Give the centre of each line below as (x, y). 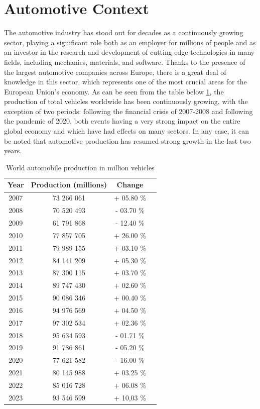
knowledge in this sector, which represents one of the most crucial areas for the (125, 82)
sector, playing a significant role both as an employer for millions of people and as (130, 42)
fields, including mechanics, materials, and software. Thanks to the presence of (125, 62)
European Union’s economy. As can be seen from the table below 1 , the (114, 91)
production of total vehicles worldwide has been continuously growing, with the (126, 101)
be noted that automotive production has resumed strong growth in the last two (127, 140)
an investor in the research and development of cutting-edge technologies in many (129, 52)
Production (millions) (69, 185)
